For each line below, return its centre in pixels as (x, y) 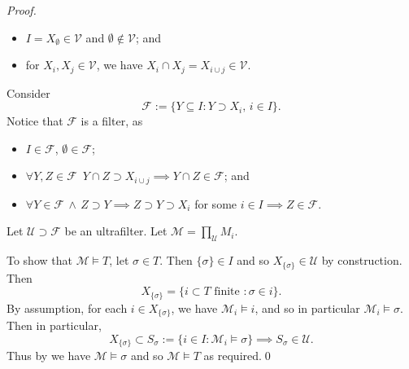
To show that (39, 260)
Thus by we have (49, 356)
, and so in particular (307, 307)
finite (227, 292)
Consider (28, 92)
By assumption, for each (67, 307)
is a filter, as (112, 121)
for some (216, 203)
